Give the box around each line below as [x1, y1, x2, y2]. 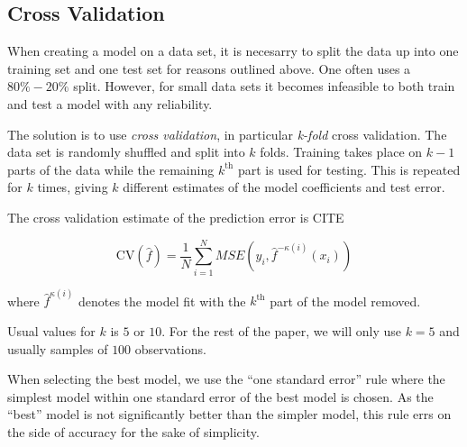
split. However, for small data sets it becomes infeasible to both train [73, 77, 455, 96]
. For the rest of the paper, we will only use [161, 321, 401, 340]
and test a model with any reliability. [7, 94, 213, 113]
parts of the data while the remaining [7, 160, 215, 178]
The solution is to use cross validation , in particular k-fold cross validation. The [7, 124, 447, 143]
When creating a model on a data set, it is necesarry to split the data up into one [7, 41, 459, 60]
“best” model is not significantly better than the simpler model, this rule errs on [7, 405, 452, 424]
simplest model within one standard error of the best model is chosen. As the [7, 387, 434, 406]
